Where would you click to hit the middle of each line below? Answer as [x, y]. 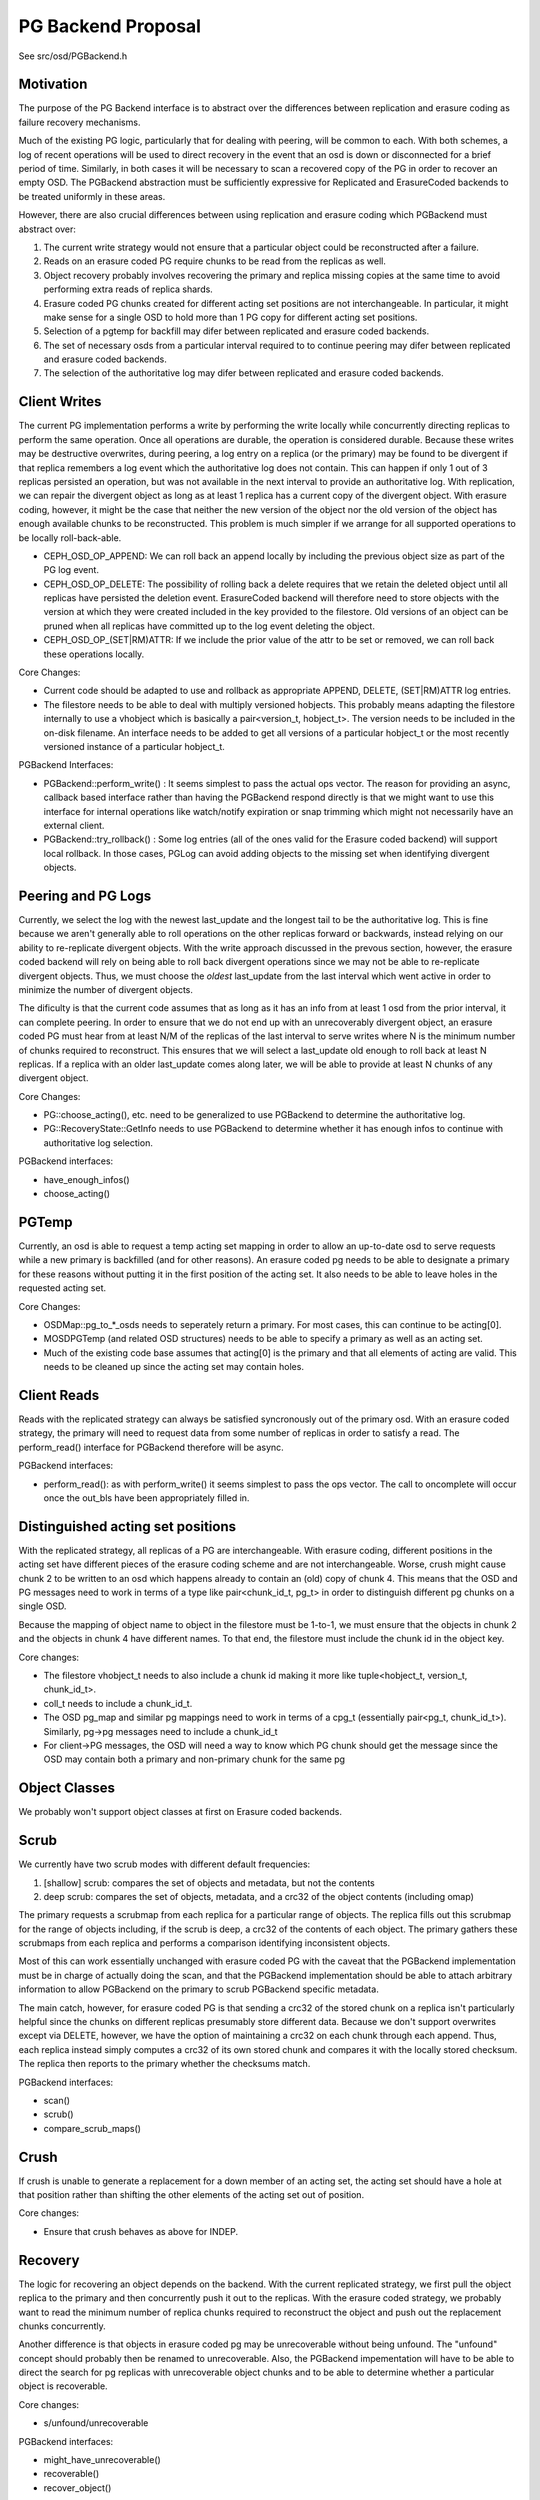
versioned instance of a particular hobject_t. [134, 746]
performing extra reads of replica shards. [128, 289]
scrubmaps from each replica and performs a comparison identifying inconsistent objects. [204, 1943]
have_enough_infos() [86, 1179]
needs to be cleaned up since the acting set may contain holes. [174, 1367]
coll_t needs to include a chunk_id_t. [118, 1703]
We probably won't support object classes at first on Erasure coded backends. [180, 1812]
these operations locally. [94, 654]
